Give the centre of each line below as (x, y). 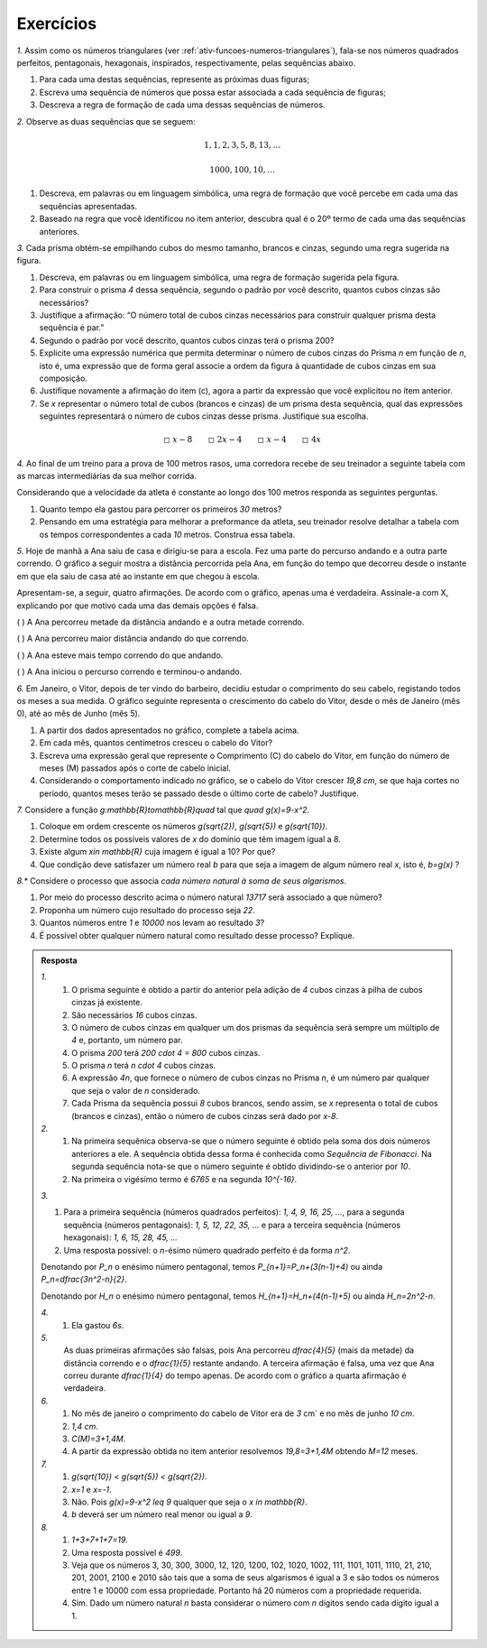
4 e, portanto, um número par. (128, 1040)
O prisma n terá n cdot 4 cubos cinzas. (144, 1066)
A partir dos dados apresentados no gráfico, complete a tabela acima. (169, 730)
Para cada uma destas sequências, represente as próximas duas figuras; (175, 79)
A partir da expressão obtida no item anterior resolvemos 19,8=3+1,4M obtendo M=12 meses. (245, 1451)
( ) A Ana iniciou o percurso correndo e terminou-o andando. (129, 671)
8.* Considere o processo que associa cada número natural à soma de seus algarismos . (182, 881)
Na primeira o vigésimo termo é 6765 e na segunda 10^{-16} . (184, 1179)
